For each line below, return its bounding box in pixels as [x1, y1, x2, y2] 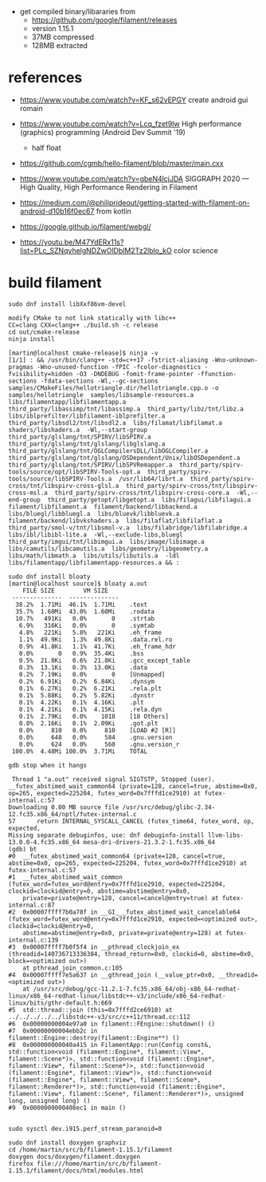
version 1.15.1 [31, 24, 74, 33]
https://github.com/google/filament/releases [31, 15, 178, 25]
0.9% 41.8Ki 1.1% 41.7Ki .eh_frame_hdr [18, 642, 177, 650]
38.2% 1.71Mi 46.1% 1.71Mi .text [15, 601, 148, 609]
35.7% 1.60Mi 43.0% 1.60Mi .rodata [15, 607, 155, 616]
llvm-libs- [207, 831, 244, 839]
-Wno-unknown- [211, 355, 259, 364]
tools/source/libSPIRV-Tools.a [8, 474, 112, 482]
